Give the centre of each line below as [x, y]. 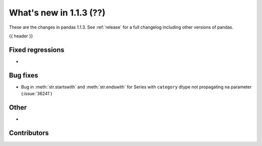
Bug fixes [24, 75]
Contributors [29, 133]
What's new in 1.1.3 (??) [57, 13]
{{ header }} [21, 36]
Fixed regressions [37, 50]
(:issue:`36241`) [37, 94]
